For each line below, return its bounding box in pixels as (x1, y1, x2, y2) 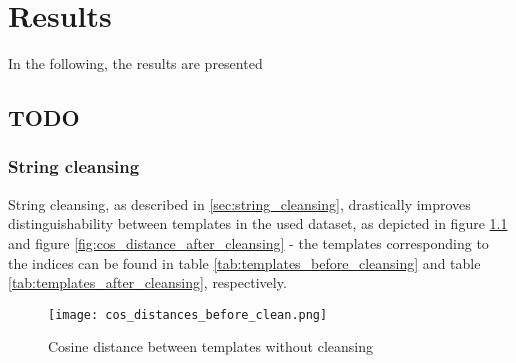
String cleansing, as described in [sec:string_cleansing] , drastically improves (8, 193, 471, 214)
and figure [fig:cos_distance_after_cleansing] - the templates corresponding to (8, 232, 489, 253)
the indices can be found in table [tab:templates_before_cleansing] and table (8, 252, 481, 273)
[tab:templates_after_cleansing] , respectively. (8, 272, 287, 293)
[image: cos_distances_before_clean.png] (48, 307, 328, 322)
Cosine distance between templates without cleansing (48, 336, 373, 357)
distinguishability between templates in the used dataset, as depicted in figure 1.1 (8, 213, 508, 234)
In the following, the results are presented (8, 53, 263, 74)
